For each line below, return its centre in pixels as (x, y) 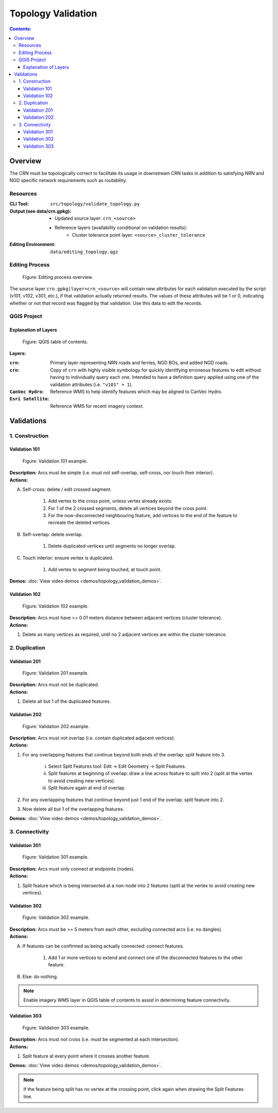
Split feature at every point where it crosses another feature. (86, 1056)
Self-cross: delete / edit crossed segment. (67, 489)
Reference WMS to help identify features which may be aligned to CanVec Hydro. (136, 392)
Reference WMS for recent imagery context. (97, 406)
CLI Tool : (19, 204)
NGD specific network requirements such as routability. (68, 181)
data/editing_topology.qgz (84, 252)
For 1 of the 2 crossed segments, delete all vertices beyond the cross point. (128, 508)
